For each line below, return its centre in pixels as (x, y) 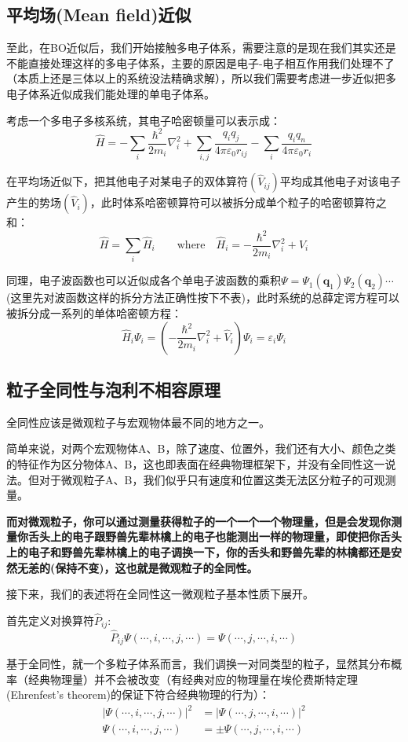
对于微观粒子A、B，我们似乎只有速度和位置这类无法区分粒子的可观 (212, 479)
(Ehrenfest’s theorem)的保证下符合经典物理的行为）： (138, 694)
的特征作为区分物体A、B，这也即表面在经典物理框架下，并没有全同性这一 (196, 463)
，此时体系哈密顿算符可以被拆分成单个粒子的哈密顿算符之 (238, 202)
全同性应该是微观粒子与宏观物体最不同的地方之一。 (138, 422)
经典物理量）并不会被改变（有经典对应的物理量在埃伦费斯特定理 (193, 679)
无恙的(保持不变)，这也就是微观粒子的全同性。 (137, 567)
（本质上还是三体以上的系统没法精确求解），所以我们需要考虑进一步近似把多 (201, 78)
